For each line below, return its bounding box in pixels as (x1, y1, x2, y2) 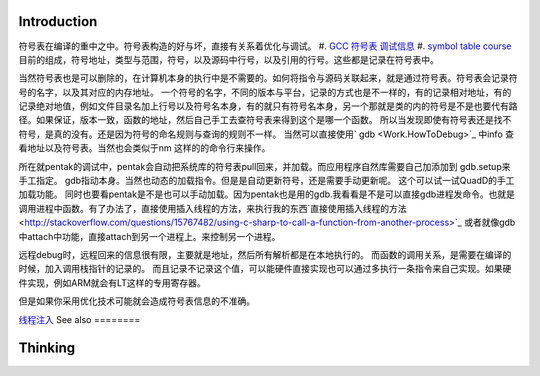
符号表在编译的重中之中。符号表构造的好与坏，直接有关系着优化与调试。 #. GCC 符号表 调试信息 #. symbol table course (18, 40, 512, 52)
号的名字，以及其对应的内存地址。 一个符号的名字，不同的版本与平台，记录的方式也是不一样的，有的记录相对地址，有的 (18, 86, 512, 98)
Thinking (18, 340, 76, 357)
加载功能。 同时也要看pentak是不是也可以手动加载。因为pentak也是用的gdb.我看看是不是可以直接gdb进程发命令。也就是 (18, 188, 515, 200)
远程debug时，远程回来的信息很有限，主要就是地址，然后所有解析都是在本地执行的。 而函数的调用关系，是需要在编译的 (18, 248, 512, 260)
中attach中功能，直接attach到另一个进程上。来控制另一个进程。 (18, 230, 281, 242)
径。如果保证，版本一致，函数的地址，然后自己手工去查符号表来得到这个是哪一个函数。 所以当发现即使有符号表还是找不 (18, 114, 512, 126)
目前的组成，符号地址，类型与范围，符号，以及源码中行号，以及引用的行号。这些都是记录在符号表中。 (18, 53, 439, 65)
